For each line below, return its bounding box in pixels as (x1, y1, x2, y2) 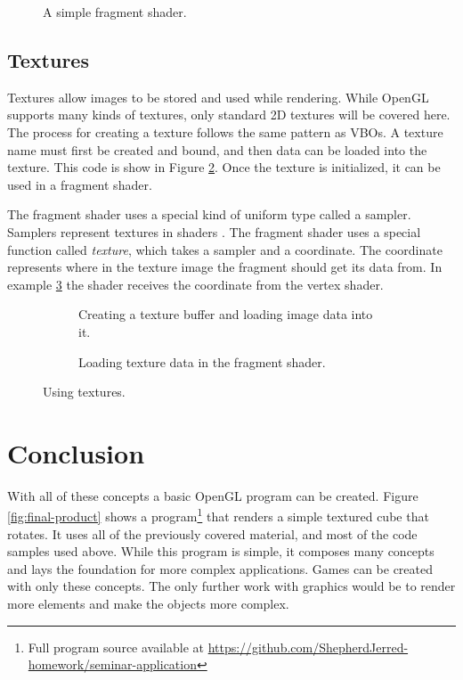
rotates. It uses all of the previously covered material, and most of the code (7, 524, 418, 543)
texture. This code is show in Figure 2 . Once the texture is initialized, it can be (7, 158, 441, 176)
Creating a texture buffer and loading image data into (78, 305, 373, 324)
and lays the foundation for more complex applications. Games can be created (7, 559, 434, 578)
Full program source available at (28, 637, 204, 656)
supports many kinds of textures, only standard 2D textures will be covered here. (7, 105, 451, 124)
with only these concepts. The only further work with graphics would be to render (7, 577, 456, 595)
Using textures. (43, 382, 126, 401)
